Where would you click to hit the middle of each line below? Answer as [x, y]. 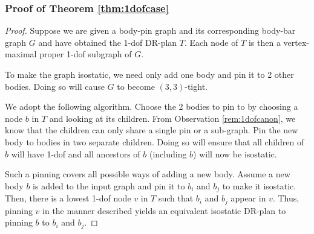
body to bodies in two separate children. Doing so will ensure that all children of [155, 141]
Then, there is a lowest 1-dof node [68, 198]
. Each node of [211, 42]
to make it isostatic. [259, 185]
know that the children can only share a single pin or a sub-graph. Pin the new [152, 130]
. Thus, [286, 198]
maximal [21, 54]
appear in [248, 198]
